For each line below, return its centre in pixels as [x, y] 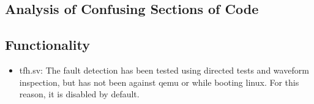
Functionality [47, 45]
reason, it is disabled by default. [79, 94]
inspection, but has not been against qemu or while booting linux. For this [159, 82]
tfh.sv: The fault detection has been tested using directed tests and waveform [164, 70]
